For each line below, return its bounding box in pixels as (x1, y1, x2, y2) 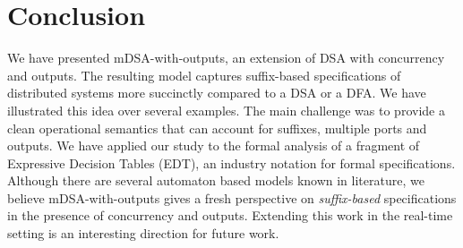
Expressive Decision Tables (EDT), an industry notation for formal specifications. (7, 153, 456, 172)
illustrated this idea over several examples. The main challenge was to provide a (7, 100, 445, 119)
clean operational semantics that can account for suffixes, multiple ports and (7, 118, 427, 137)
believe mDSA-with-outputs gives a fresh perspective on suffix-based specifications (7, 188, 457, 207)
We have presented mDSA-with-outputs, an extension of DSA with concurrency (7, 48, 445, 67)
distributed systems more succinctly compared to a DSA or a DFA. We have (7, 83, 426, 102)
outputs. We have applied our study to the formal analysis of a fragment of (7, 136, 420, 155)
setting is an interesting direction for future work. (7, 224, 279, 243)
